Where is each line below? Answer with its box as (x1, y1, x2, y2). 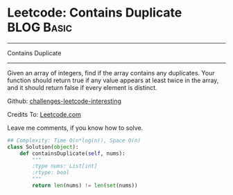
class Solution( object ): (7, 143, 79, 150)
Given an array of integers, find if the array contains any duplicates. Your (7, 68, 215, 77)
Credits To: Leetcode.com (7, 110, 81, 118)
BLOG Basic (7, 19, 73, 35)
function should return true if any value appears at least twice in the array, (7, 76, 219, 84)
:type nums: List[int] (32, 162, 98, 170)
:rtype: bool (32, 169, 70, 176)
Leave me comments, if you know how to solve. (7, 123, 144, 132)
